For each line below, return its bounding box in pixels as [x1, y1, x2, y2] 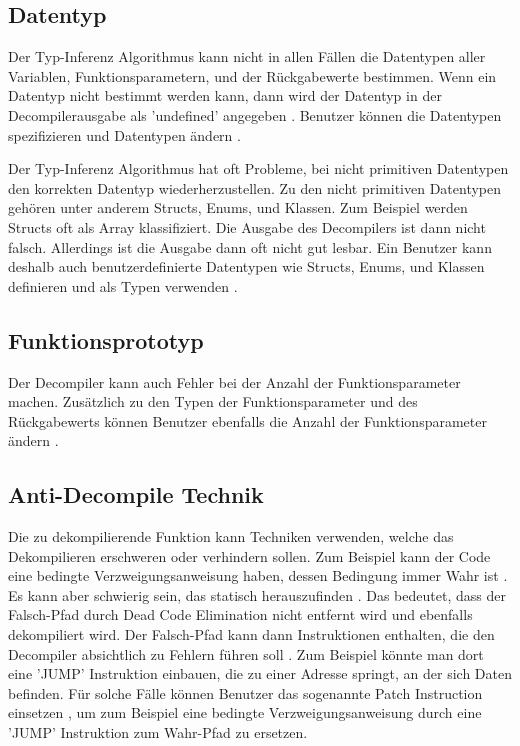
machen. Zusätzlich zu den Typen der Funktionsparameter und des [8, 391, 418, 412]
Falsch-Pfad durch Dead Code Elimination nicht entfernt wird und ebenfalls [8, 604, 473, 625]
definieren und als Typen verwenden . [8, 275, 238, 296]
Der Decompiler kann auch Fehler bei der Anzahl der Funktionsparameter [8, 371, 461, 392]
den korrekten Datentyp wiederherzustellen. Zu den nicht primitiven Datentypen [8, 177, 502, 198]
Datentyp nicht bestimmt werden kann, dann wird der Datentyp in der [8, 85, 442, 106]
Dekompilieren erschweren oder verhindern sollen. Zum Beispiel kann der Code [8, 545, 491, 566]
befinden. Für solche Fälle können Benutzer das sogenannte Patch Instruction [8, 682, 483, 703]
